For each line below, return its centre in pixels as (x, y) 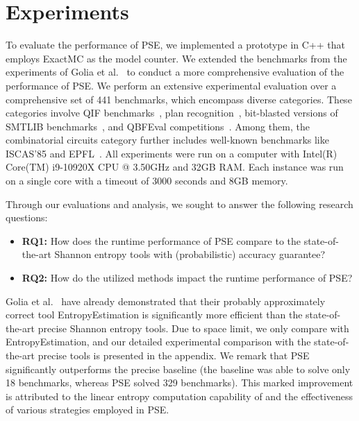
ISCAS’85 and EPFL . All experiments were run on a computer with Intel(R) (172, 153)
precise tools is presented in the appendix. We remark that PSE (174, 355)
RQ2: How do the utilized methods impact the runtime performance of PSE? (187, 278)
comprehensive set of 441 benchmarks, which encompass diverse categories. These (179, 99)
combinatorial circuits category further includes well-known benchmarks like (167, 140)
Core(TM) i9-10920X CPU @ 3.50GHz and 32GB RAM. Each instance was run (175, 167)
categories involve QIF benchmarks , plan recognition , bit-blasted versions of (172, 113)
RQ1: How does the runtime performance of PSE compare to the (161, 240)
